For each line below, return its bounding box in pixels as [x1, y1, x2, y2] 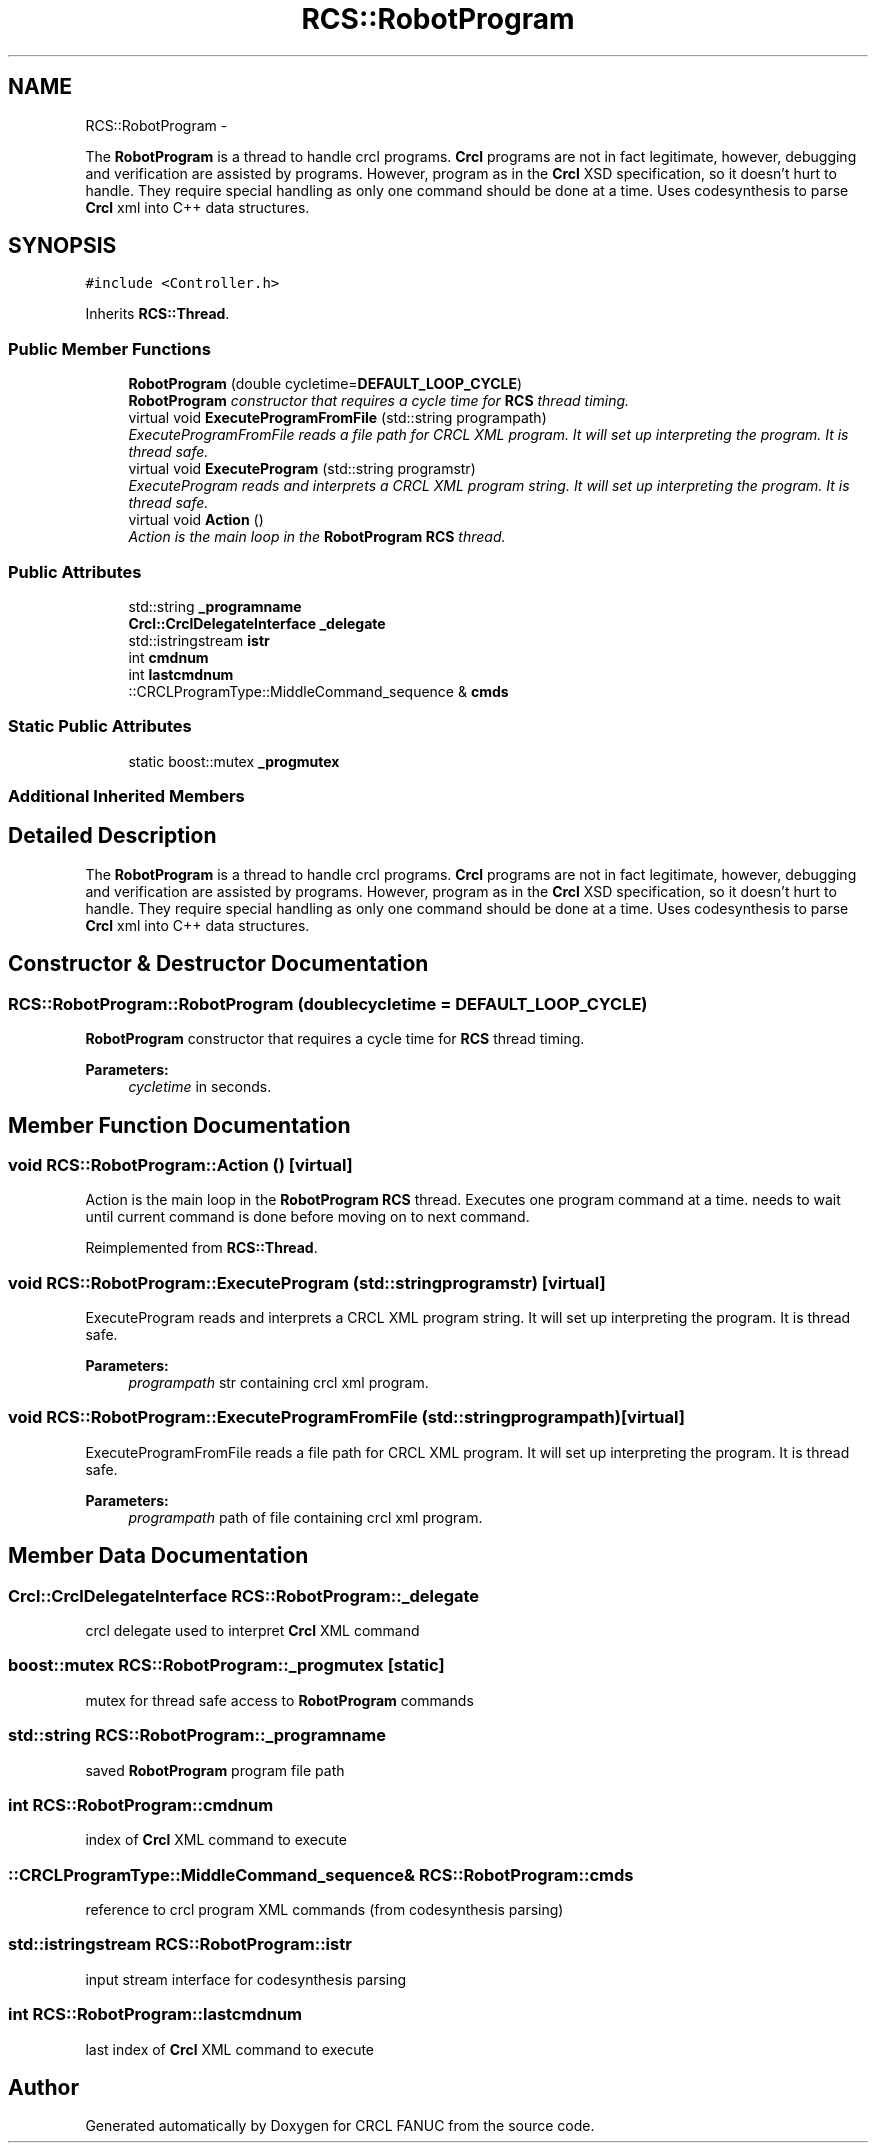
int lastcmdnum [128, 665, 234, 683]
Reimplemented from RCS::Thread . [85, 1239, 318, 1257]
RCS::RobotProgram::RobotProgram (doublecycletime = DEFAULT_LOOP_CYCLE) [8, 993, 648, 1014]
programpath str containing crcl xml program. [128, 1374, 429, 1392]
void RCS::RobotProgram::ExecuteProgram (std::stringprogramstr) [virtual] [8, 1272, 606, 1293]
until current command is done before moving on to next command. [85, 1208, 530, 1226]
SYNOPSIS [8, 233, 117, 259]
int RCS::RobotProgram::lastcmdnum [8, 2004, 303, 2025]
